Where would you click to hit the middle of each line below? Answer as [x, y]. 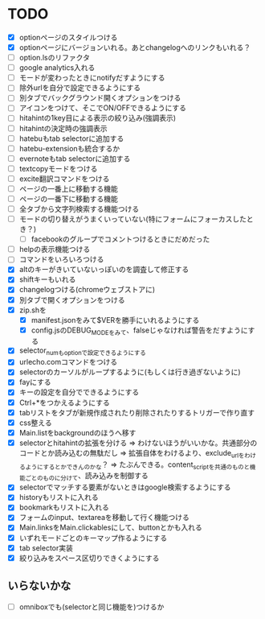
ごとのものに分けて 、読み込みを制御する [87, 477]
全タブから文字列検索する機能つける [79, 209]
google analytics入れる [57, 68]
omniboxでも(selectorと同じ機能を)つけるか [92, 607]
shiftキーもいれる [47, 279]
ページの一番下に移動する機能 [68, 199]
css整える [36, 423]
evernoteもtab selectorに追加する [75, 159]
